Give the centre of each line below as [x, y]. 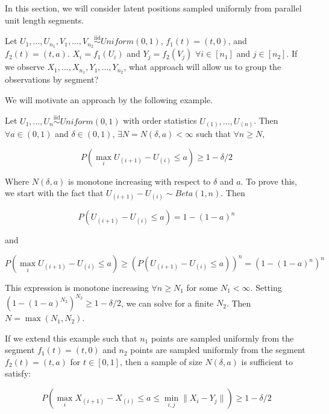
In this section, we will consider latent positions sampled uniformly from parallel [153, 8]
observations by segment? [52, 79]
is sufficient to [267, 361]
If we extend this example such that [71, 338]
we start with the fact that [54, 193]
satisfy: [18, 373]
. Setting [266, 288]
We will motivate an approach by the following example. [109, 99]
